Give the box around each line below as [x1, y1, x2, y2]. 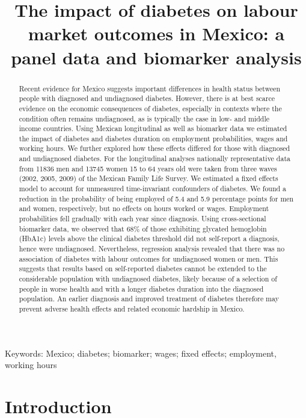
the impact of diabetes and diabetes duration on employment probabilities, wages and [19, 133, 288, 143]
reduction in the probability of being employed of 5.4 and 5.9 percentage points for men [19, 193, 294, 203]
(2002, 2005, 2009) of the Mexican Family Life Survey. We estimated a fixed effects [19, 173, 278, 183]
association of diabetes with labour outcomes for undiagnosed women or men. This [19, 253, 278, 263]
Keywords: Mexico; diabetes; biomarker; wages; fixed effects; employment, [5, 346, 277, 359]
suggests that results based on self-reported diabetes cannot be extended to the [19, 263, 267, 274]
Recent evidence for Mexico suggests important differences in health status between [19, 83, 281, 93]
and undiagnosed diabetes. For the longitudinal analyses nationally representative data [19, 153, 290, 164]
